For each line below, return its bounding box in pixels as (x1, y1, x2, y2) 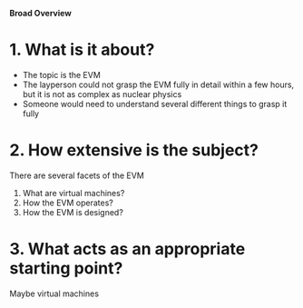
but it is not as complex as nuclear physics (22, 88, 182, 99)
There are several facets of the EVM (9, 170, 145, 181)
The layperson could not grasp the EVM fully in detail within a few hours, (22, 79, 295, 90)
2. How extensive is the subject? (9, 140, 259, 161)
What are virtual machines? (22, 187, 125, 198)
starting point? (9, 258, 123, 279)
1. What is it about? (9, 40, 155, 60)
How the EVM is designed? (22, 206, 124, 217)
